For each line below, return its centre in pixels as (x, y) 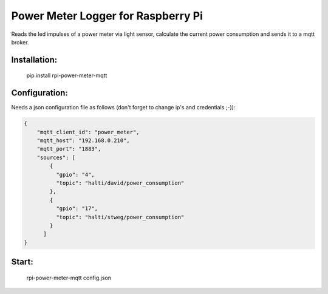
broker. (20, 42)
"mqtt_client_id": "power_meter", (88, 132)
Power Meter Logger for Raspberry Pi (107, 16)
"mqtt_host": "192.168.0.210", (83, 141)
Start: (22, 262)
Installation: (34, 60)
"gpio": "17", (77, 209)
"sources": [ (56, 157)
